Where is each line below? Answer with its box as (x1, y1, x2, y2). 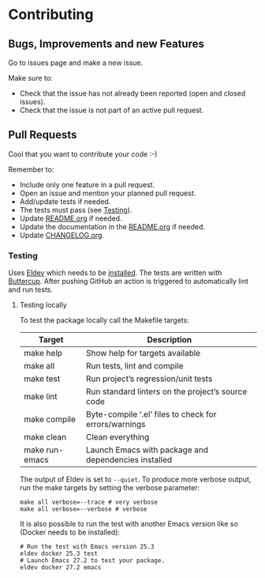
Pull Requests (8, 128, 77, 142)
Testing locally (19, 300, 67, 310)
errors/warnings (85, 419, 146, 430)
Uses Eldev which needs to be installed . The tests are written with (8, 268, 222, 278)
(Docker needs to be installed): (19, 527, 121, 537)
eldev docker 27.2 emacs (19, 564, 102, 572)
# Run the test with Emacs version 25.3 (19, 543, 155, 551)
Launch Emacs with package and (85, 444, 209, 455)
